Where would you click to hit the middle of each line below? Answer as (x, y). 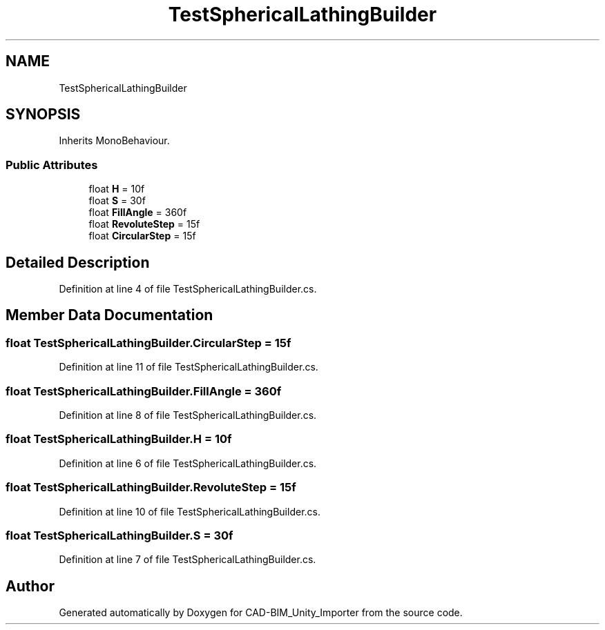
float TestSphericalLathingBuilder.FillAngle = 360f (144, 391)
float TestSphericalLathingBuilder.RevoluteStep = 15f (151, 488)
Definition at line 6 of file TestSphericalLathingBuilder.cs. (188, 463)
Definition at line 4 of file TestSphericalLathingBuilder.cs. (188, 289)
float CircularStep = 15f (142, 236)
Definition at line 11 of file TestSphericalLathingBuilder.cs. (189, 367)
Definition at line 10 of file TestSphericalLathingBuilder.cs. (190, 511)
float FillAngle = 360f (138, 213)
